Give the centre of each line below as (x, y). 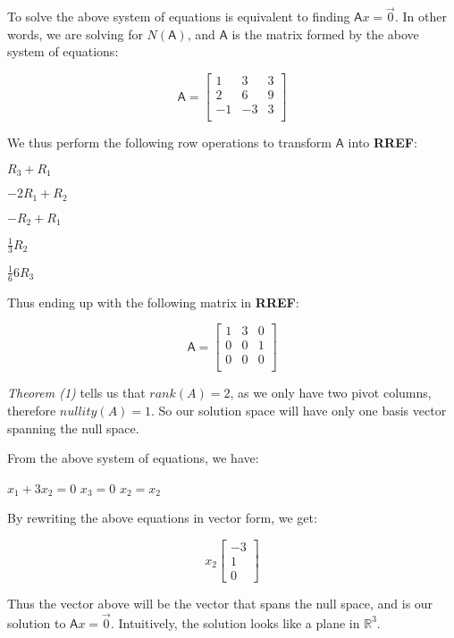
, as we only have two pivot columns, (331, 393)
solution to (37, 622)
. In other (420, 17)
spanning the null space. (73, 428)
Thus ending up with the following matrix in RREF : (153, 302)
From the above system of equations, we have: (133, 458)
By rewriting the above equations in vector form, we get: (162, 518)
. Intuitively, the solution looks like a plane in (235, 622)
